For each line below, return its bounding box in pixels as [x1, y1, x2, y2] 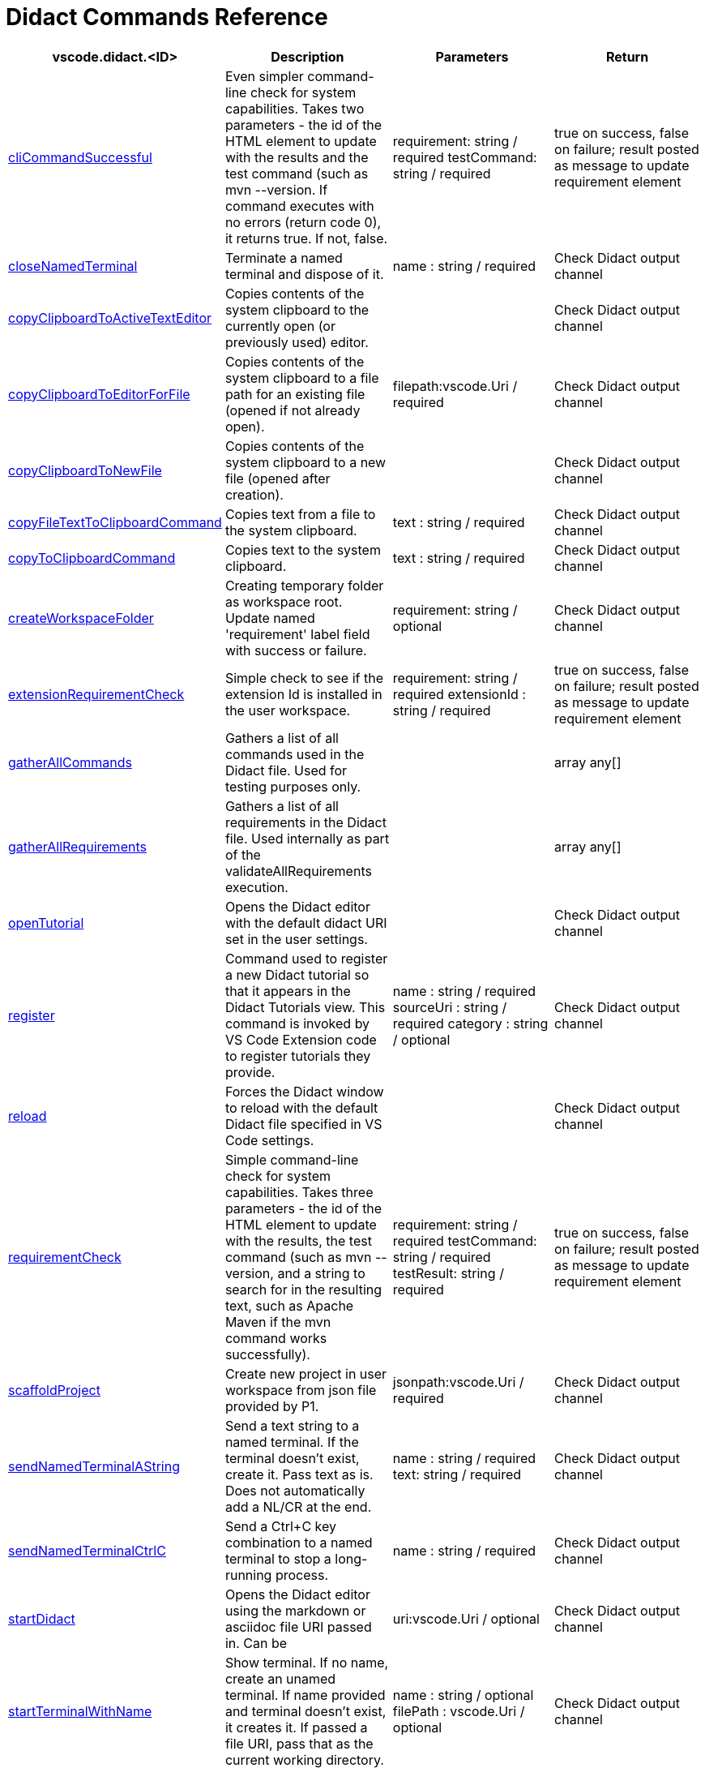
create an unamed [224, 1670, 336, 1687]
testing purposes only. [224, 778, 361, 795]
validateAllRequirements [224, 862, 372, 879]
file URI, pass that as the [224, 1735, 374, 1752]
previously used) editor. [224, 333, 369, 350]
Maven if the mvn [224, 1313, 331, 1330]
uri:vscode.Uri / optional [392, 1610, 540, 1627]
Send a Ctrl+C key [224, 1517, 336, 1534]
